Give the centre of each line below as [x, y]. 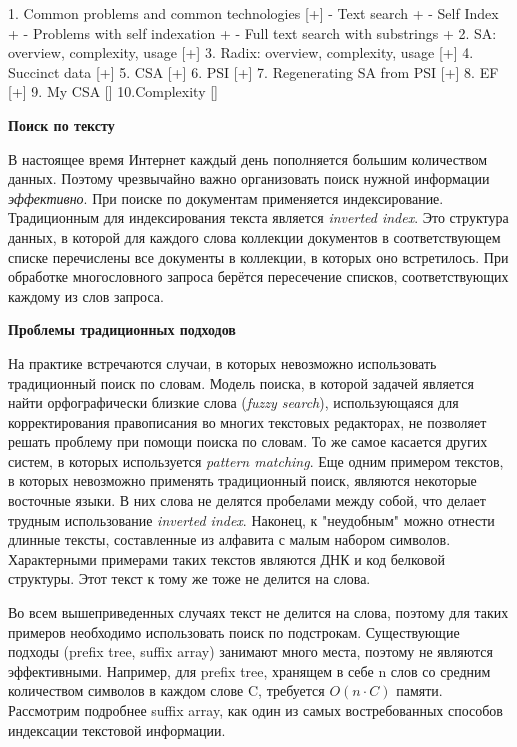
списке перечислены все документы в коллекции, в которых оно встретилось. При [258, 256]
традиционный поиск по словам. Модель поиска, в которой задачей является [241, 382]
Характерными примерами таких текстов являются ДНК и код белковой [227, 558]
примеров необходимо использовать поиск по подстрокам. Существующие [234, 631]
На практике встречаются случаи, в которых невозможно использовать [222, 362]
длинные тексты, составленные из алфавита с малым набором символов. [229, 539]
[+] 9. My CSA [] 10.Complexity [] [113, 91]
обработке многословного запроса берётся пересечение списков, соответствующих [258, 276]
